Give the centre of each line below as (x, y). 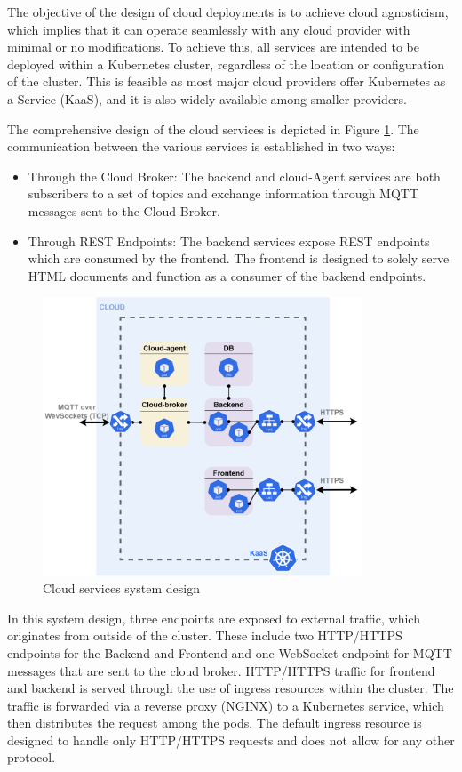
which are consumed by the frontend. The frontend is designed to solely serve (239, 258)
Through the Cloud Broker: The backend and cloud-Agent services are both (234, 176)
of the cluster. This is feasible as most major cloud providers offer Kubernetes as (227, 81)
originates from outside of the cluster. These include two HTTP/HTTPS (205, 635)
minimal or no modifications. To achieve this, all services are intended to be (213, 47)
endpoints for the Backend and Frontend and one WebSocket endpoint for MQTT (230, 652)
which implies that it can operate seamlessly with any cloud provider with (209, 29)
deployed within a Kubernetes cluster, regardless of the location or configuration (226, 64)
